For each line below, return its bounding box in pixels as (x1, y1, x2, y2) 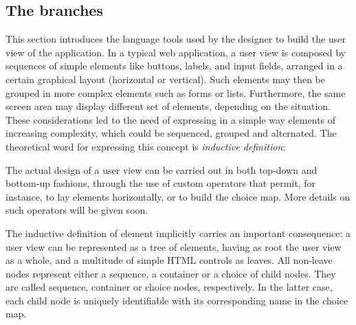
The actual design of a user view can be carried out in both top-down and (5, 162, 318, 177)
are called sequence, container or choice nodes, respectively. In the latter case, (5, 280, 333, 294)
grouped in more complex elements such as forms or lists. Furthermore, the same (5, 85, 346, 100)
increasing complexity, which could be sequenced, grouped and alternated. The (5, 126, 337, 140)
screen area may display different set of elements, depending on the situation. (5, 99, 331, 113)
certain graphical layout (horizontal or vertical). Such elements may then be (5, 71, 325, 86)
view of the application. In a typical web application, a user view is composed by (5, 45, 346, 59)
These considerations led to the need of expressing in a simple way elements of (5, 112, 336, 126)
